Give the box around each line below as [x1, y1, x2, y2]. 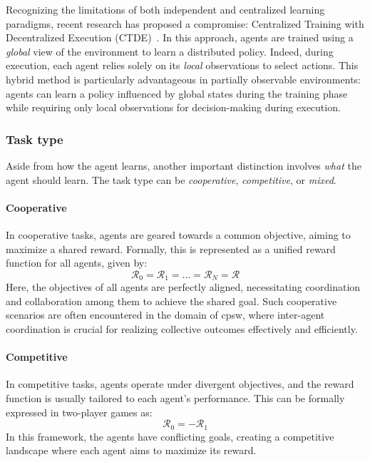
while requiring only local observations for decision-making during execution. [6, 100, 341, 115]
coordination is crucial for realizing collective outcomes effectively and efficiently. [6, 321, 358, 336]
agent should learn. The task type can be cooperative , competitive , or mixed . [6, 172, 336, 187]
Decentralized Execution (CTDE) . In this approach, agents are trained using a [6, 30, 354, 45]
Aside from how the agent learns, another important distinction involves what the [6, 158, 361, 173]
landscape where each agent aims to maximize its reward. [6, 443, 257, 458]
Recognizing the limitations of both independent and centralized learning [6, 2, 325, 16]
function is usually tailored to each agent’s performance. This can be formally [6, 390, 345, 405]
